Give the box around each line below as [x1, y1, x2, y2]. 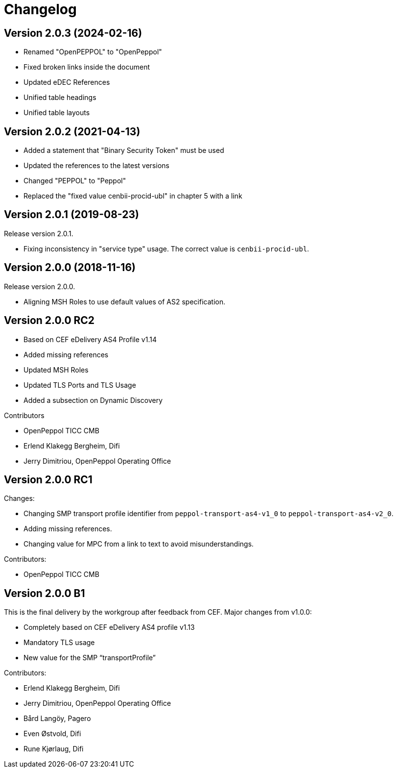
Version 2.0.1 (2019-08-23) [4, 208, 139, 221]
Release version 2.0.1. [4, 229, 73, 238]
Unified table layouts [23, 108, 90, 117]
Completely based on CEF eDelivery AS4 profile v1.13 [23, 623, 195, 632]
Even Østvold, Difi [23, 729, 81, 738]
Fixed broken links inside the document [23, 63, 150, 72]
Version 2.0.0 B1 [4, 587, 85, 599]
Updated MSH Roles [23, 365, 89, 374]
